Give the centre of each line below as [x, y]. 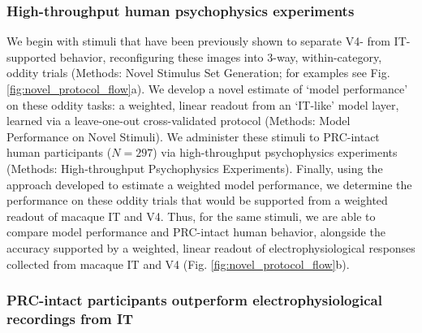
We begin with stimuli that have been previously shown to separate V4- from [198, 41]
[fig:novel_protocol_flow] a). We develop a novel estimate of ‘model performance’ [207, 89]
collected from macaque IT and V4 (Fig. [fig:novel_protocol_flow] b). [178, 264]
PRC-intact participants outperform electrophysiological [194, 300]
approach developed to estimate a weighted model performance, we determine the [209, 184]
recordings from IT [70, 318]
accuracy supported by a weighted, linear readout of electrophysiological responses [211, 247]
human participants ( [59, 152]
